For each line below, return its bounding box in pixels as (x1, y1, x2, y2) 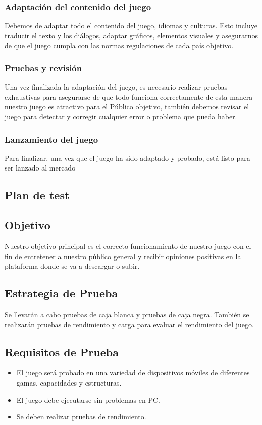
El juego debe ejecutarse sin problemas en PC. (16, 394, 160, 405)
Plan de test (5, 187, 70, 203)
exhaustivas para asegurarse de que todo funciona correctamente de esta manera (5, 91, 253, 102)
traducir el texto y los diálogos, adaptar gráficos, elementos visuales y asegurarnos (5, 30, 258, 40)
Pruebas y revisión (5, 61, 82, 74)
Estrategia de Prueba (5, 285, 118, 301)
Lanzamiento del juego (5, 133, 98, 145)
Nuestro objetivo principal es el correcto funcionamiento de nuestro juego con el (5, 240, 251, 251)
